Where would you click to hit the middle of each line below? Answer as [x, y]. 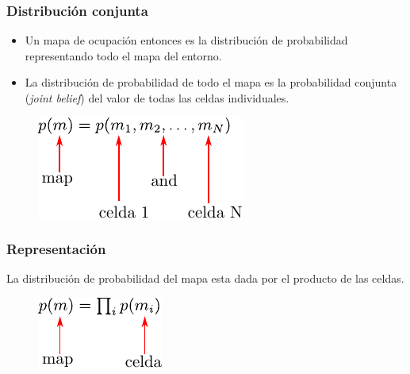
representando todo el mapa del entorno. [123, 55]
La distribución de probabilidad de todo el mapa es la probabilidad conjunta [211, 82]
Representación [56, 249]
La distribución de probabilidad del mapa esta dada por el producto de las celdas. [205, 278]
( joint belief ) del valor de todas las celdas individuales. [157, 98]
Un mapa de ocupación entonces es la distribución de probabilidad [186, 40]
